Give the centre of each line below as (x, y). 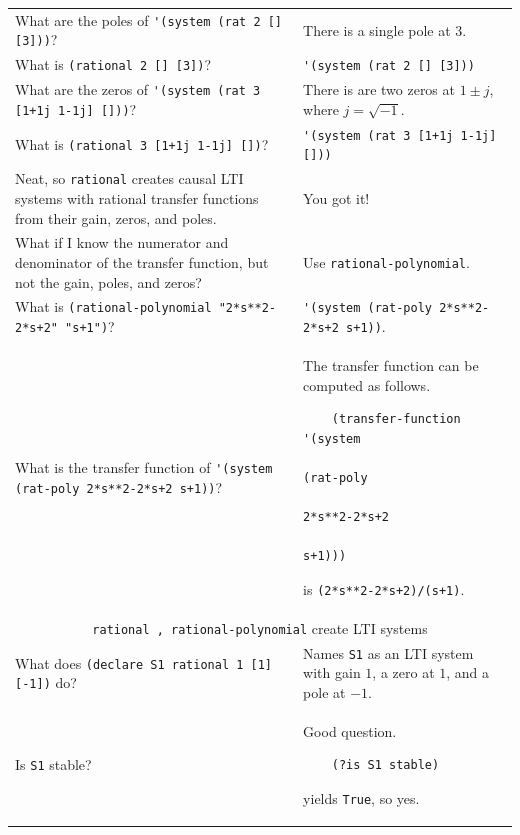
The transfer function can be (391, 365)
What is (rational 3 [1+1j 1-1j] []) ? (142, 143)
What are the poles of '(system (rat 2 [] (149, 19)
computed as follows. (367, 384)
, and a (468, 672)
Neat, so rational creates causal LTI (129, 178)
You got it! (336, 197)
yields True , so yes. (361, 798)
